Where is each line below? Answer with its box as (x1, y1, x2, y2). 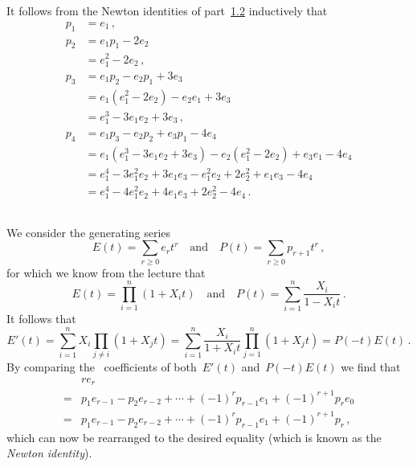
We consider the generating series (6, 223, 171, 240)
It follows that (6, 310, 76, 327)
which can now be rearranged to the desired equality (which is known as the (6, 428, 382, 445)
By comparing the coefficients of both (6, 358, 197, 375)
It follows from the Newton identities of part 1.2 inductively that (6, 2, 328, 19)
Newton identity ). (6, 444, 92, 461)
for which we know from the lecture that (6, 264, 206, 281)
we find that (341, 358, 401, 375)
